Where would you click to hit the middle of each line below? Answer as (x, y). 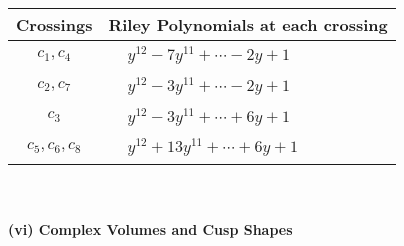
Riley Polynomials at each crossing (248, 24)
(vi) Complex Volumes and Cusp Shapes (150, 228)
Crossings (54, 24)
